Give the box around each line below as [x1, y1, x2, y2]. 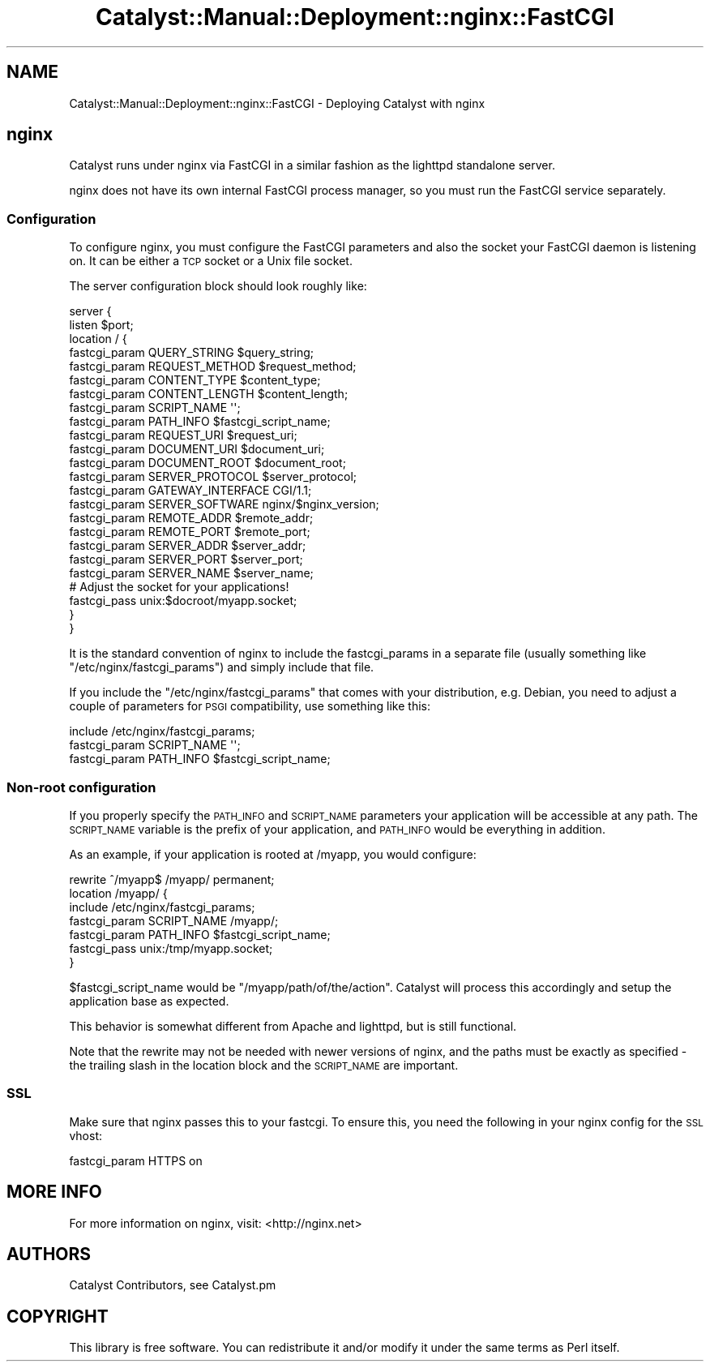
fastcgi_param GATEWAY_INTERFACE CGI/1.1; [69, 483, 312, 498]
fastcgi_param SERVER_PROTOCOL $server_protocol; [69, 470, 357, 484]
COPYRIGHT [6, 1306, 109, 1327]
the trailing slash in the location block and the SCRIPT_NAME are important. [69, 1057, 459, 1072]
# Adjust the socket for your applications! [69, 580, 289, 594]
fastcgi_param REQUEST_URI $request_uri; [69, 428, 297, 443]
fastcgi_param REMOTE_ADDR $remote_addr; [69, 511, 314, 525]
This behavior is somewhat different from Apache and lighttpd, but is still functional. [69, 1018, 517, 1033]
